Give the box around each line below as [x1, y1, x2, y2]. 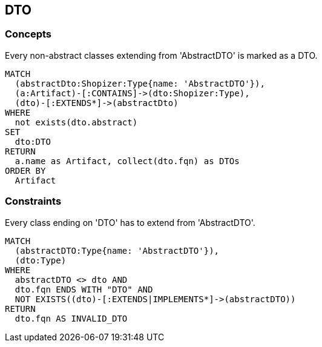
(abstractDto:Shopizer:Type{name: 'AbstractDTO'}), [15, 78, 265, 88]
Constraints [5, 195, 62, 208]
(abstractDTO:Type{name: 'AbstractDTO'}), [15, 245, 220, 256]
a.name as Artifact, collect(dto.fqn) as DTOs [15, 156, 240, 166]
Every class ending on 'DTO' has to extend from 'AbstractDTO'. [5, 217, 255, 228]
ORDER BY [5, 165, 46, 176]
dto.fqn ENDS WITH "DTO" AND [15, 284, 153, 294]
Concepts [5, 28, 52, 41]
